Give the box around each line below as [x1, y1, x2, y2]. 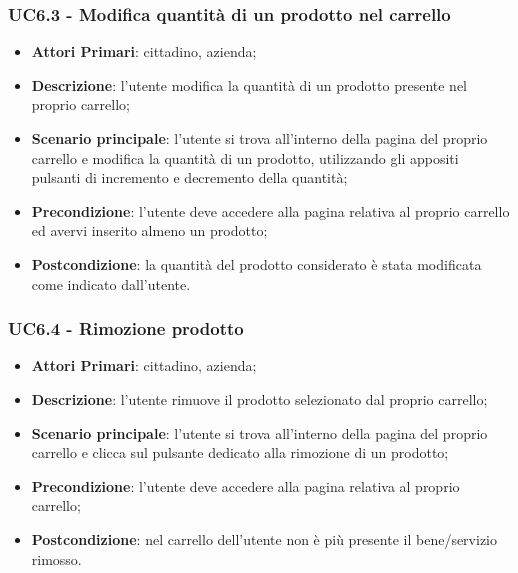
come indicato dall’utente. [31, 273, 191, 294]
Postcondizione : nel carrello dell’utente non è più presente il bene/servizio [31, 528, 497, 549]
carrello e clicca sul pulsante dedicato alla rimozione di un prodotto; [31, 442, 449, 463]
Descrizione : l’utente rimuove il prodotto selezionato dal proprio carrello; [31, 388, 488, 409]
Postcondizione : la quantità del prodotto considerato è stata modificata [31, 253, 482, 274]
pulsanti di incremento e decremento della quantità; [31, 167, 348, 188]
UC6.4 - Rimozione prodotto [8, 316, 244, 341]
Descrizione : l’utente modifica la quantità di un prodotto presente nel [31, 74, 467, 95]
